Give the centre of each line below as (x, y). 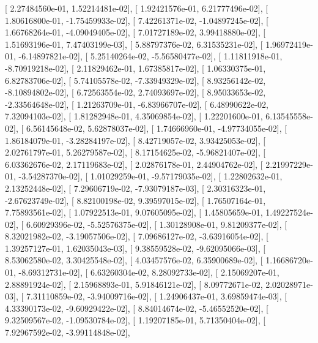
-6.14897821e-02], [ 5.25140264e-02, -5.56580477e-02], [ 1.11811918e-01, (150, 56)
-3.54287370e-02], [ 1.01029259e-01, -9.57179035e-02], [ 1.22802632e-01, (150, 176)
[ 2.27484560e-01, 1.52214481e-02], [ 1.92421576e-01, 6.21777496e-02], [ (137, 8)
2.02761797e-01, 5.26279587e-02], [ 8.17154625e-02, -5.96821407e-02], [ (135, 152)
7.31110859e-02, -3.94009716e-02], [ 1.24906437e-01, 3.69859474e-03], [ (157, 296)
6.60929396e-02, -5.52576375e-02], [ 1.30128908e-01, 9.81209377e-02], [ (157, 224)
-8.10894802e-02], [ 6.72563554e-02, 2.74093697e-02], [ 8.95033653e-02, (135, 92)
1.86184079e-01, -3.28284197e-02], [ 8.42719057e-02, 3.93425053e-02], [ (135, 140)
